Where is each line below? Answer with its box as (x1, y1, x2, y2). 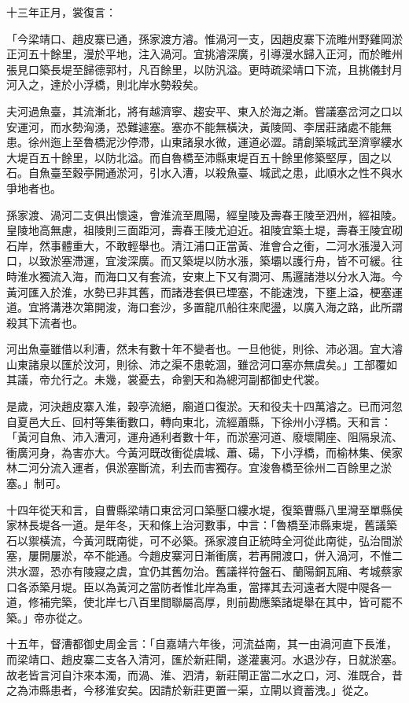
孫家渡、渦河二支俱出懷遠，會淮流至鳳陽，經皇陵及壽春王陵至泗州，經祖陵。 (6, 206, 403, 223)
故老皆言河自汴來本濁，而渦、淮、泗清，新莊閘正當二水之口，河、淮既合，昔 (6, 666, 403, 683)
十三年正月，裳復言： (6, 4, 116, 20)
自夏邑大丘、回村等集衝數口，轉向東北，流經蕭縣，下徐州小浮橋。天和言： (6, 413, 392, 429)
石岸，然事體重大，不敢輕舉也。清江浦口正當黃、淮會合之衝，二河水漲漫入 (6, 237, 392, 253)
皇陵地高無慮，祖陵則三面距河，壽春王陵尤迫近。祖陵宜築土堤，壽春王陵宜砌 (6, 222, 403, 238)
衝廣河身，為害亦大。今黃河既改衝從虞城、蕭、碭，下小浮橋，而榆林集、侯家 (6, 444, 403, 460)
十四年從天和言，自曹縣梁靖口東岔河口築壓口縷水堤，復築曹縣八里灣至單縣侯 (6, 501, 403, 517)
